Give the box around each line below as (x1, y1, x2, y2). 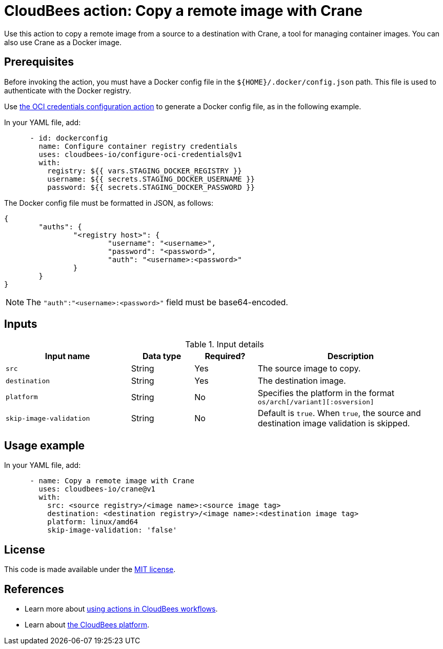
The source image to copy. (257, 363, 361, 374)
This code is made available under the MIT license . (4, 565, 176, 574)
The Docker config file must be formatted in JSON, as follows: (4, 198, 214, 207)
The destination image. (257, 376, 346, 386)
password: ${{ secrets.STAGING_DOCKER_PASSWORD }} (47, 183, 255, 191)
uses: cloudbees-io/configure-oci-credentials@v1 (38, 150, 242, 159)
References (4, 582, 64, 596)
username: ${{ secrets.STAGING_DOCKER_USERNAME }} (47, 174, 255, 183)
